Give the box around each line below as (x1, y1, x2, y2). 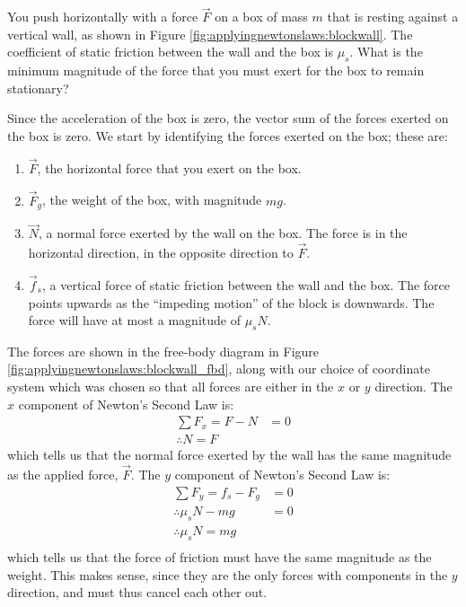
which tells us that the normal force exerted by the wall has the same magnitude (7, 445, 452, 464)
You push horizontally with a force (7, 7, 198, 26)
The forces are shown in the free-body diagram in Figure (7, 341, 320, 360)
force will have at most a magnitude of (28, 311, 241, 330)
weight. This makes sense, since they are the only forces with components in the (7, 565, 448, 584)
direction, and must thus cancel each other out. (7, 583, 268, 602)
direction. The (374, 377, 453, 396)
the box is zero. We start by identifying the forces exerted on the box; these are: (7, 126, 448, 145)
